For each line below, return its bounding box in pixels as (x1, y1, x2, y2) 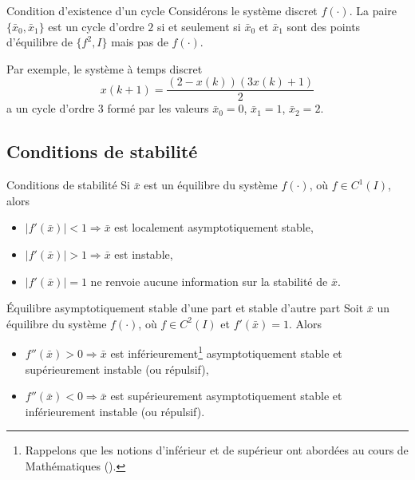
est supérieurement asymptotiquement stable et (110, 387, 342, 404)
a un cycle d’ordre (6, 100, 95, 117)
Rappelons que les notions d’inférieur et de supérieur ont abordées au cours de (25, 442, 409, 458)
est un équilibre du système (144, 177, 278, 193)
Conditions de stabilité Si (6, 177, 130, 193)
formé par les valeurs (107, 100, 209, 117)
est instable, (114, 246, 173, 263)
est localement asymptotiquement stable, (114, 219, 314, 236)
